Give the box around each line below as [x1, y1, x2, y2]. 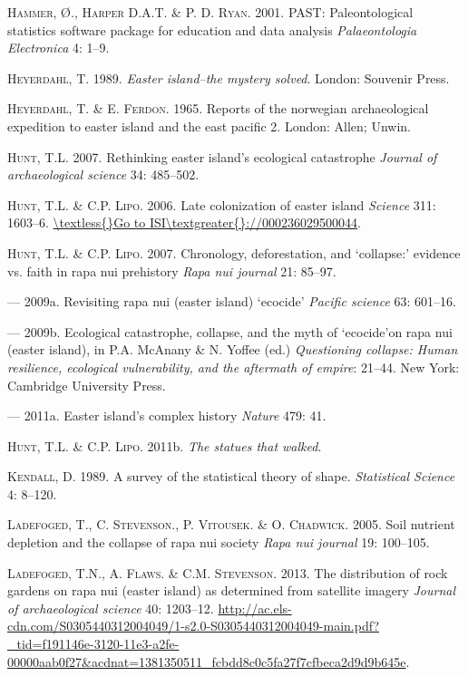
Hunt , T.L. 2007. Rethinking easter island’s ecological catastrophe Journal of [7, 147, 437, 166]
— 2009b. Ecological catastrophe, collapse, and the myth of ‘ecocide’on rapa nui [7, 322, 453, 341]
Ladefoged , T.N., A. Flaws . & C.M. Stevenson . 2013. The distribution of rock [7, 563, 448, 582]
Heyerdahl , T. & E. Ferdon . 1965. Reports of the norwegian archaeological [7, 99, 429, 118]
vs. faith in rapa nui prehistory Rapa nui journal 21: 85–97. [7, 261, 336, 280]
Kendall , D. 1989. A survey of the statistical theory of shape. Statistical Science [7, 467, 455, 486]
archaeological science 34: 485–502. [7, 165, 200, 184]
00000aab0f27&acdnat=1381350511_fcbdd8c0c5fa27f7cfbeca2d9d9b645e [7, 652, 406, 671]
